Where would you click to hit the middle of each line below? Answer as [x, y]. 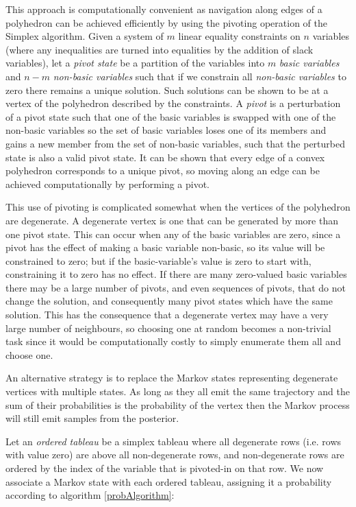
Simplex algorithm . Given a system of [85, 36]
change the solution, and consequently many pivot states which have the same [169, 301]
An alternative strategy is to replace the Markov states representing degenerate [172, 378]
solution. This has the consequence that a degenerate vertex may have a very [167, 315]
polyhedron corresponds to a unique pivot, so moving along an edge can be [163, 170]
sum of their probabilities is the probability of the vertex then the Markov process [178, 404]
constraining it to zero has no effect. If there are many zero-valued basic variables [176, 274]
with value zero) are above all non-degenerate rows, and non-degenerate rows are [175, 455]
